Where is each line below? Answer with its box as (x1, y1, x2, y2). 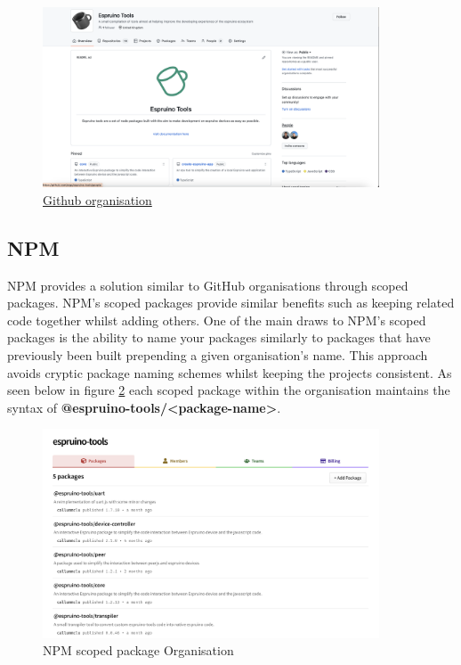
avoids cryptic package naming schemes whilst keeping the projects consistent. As (7, 363, 452, 382)
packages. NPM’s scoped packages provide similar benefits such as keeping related (7, 293, 455, 312)
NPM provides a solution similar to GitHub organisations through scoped (7, 275, 408, 294)
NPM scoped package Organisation (43, 641, 234, 660)
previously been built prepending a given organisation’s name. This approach (7, 346, 428, 365)
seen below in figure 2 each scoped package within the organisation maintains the (7, 381, 450, 399)
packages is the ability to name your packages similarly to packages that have (7, 328, 431, 347)
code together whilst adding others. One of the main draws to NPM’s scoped (7, 310, 426, 329)
